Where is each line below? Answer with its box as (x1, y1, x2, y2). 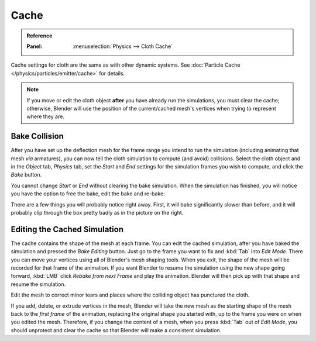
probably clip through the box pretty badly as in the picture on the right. (11, 209, 184, 216)
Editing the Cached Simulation (11, 224, 124, 234)
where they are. (26, 113, 64, 120)
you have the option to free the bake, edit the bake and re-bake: (11, 190, 165, 197)
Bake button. (11, 171, 42, 178)
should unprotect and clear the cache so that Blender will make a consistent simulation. (11, 326, 222, 333)
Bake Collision (11, 132, 64, 142)
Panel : (26, 43, 43, 50)
